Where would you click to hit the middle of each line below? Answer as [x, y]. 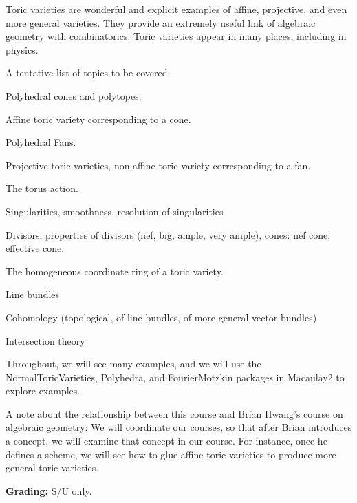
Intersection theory [45, 340]
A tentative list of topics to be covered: [88, 73]
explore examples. [43, 390]
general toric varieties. [52, 468]
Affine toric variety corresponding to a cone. [98, 119]
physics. [22, 49]
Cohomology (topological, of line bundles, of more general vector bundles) [161, 317]
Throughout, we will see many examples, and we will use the [133, 364]
